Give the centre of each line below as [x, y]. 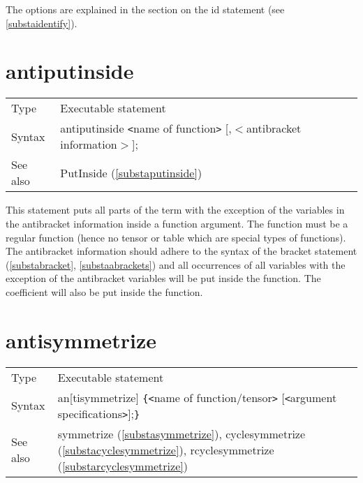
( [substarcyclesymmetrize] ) [123, 466]
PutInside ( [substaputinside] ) [131, 172]
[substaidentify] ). [42, 23]
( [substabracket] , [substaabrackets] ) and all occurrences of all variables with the [176, 264]
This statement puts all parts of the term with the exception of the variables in [175, 210]
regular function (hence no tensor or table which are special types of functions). [176, 237]
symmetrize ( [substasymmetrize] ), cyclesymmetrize [181, 433]
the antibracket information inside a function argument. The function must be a [177, 223]
